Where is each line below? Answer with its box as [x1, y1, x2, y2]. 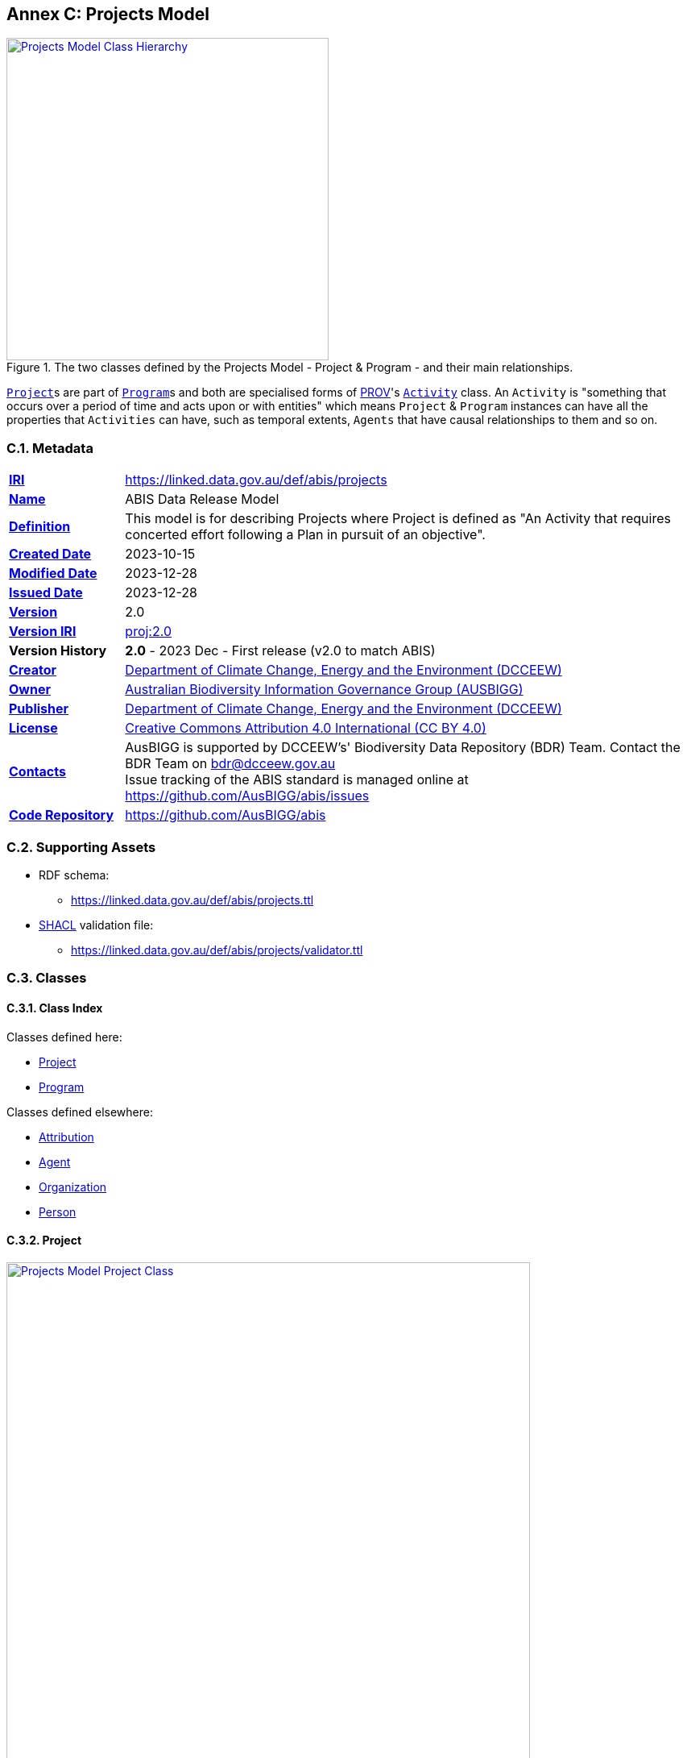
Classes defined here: [6, 1029, 122, 1044]
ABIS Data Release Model [125, 491, 279, 508]
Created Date [9, 546, 92, 563]
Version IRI [9, 623, 77, 640]
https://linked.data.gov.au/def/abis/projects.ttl [71, 892, 314, 907]
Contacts [9, 763, 66, 780]
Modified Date [9, 565, 97, 582]
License [9, 720, 58, 737]
